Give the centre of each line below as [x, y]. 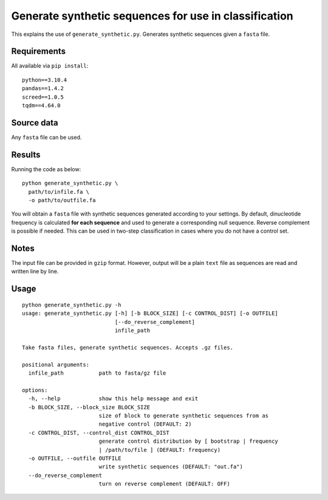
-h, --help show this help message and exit [113, 399]
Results [26, 154]
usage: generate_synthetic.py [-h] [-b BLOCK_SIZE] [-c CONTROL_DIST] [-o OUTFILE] [150, 313]
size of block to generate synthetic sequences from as [184, 415]
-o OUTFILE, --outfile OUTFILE [75, 458]
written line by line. [35, 272]
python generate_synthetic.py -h [72, 305]
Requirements [39, 51]
